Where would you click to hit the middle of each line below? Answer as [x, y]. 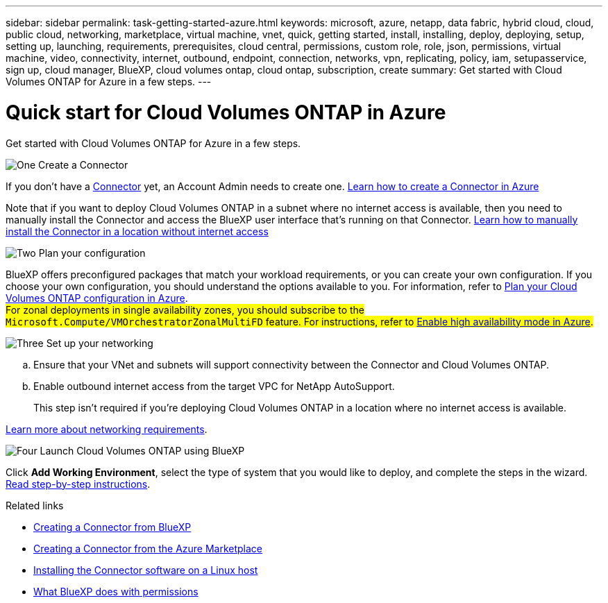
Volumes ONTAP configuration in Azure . [97, 298]
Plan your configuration [92, 253]
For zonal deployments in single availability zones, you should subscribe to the [185, 309]
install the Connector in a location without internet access [137, 231]
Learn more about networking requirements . [107, 429]
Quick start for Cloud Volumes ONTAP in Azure [226, 112]
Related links [35, 505]
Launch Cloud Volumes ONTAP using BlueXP [142, 450]
